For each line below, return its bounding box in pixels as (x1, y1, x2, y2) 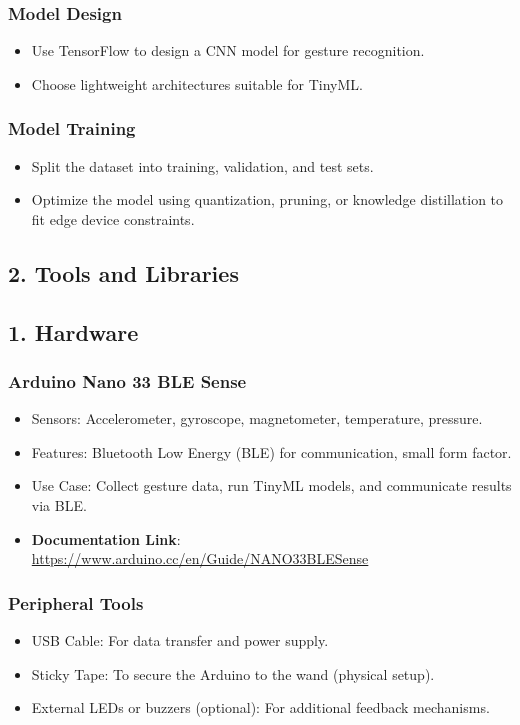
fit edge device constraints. (31, 208, 195, 229)
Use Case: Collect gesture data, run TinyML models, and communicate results (31, 475, 512, 496)
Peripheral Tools (8, 590, 144, 615)
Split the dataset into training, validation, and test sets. (31, 155, 374, 176)
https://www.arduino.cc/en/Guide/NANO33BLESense (31, 548, 369, 569)
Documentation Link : (31, 528, 181, 549)
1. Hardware (8, 316, 139, 347)
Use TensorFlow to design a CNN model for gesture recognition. (31, 40, 425, 61)
